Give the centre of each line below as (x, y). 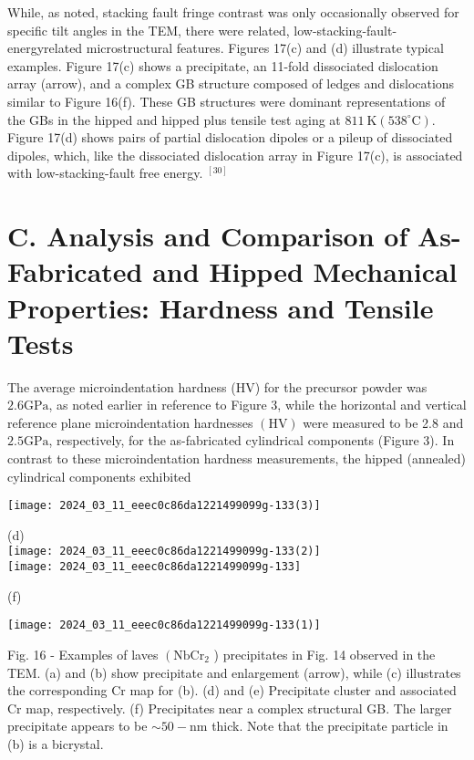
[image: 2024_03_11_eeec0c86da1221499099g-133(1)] (164, 625)
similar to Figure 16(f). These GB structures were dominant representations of (227, 101)
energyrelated (45, 48)
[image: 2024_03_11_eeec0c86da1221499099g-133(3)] (164, 506)
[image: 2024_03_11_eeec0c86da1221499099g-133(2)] (164, 552)
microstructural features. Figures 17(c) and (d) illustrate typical (265, 48)
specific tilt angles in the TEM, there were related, (149, 30)
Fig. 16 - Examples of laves (83, 654)
